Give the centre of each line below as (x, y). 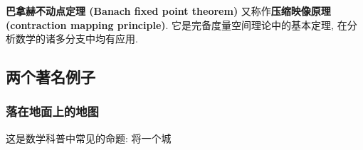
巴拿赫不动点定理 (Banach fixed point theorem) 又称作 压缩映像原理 (168, 11)
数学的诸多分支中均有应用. (77, 39)
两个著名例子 (51, 77)
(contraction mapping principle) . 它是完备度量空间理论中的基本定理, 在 (177, 24)
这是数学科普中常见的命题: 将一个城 (89, 138)
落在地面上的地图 (52, 111)
